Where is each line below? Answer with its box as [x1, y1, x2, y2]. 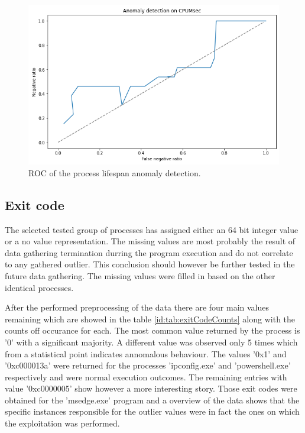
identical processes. [5, 281, 74, 293]
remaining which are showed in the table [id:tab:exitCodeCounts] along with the [5, 312, 296, 325]
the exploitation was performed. [5, 417, 120, 429]
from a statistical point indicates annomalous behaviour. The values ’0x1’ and [5, 347, 287, 360]
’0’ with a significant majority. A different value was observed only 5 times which [5, 335, 298, 348]
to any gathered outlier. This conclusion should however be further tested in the [5, 258, 295, 270]
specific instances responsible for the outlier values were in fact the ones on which [5, 405, 300, 418]
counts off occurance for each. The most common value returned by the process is [5, 324, 300, 337]
